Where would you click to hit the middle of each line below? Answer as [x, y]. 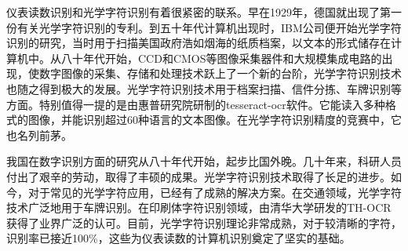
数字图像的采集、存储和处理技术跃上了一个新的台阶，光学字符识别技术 [220, 73]
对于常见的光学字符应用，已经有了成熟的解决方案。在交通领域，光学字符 [215, 192]
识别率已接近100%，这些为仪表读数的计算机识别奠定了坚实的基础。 [178, 238]
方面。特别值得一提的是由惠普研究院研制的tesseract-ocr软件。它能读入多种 [196, 104]
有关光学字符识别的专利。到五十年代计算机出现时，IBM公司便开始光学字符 [209, 27]
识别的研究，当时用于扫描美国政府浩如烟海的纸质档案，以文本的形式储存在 [199, 43]
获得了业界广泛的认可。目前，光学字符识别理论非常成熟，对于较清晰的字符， [204, 222]
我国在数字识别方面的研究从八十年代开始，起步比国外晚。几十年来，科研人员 [204, 161]
